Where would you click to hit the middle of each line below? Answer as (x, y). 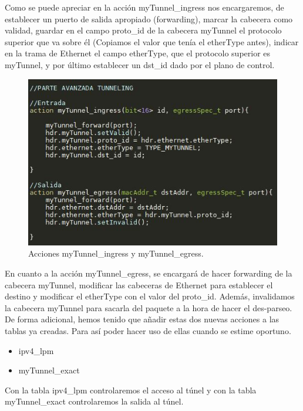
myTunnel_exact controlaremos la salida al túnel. (94, 401)
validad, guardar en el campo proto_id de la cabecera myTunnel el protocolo (143, 30)
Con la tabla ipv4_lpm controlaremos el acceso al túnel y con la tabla (131, 390)
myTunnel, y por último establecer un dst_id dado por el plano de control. (140, 64)
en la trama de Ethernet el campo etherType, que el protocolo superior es (138, 53)
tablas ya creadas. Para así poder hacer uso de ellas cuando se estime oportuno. (148, 330)
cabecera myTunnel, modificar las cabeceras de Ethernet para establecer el (139, 284)
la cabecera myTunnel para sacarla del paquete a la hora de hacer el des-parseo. (149, 307)
